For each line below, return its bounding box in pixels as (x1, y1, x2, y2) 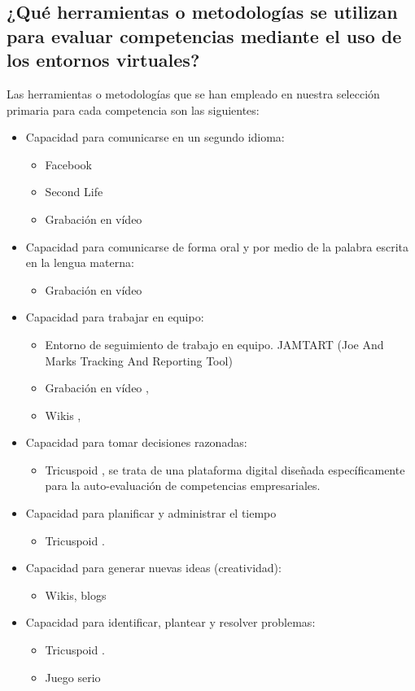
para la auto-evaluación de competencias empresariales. (45, 477, 321, 494)
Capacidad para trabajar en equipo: (25, 308, 204, 326)
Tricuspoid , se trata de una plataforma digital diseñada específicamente (45, 461, 405, 478)
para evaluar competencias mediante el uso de (7, 23, 402, 48)
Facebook (45, 155, 92, 173)
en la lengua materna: (25, 254, 134, 271)
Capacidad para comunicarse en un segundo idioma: (25, 129, 285, 146)
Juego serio (45, 668, 101, 685)
